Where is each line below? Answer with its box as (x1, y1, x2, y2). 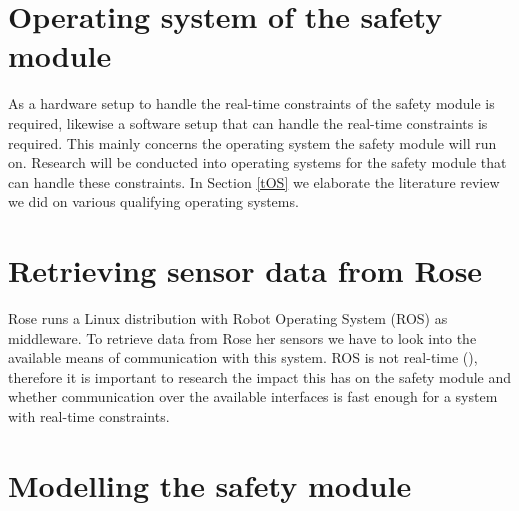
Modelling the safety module (8, 464, 412, 505)
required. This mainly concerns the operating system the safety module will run (8, 132, 497, 153)
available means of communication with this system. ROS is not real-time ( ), (8, 347, 478, 368)
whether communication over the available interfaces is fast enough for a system (8, 386, 498, 407)
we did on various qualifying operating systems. (8, 191, 299, 212)
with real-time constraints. (8, 405, 170, 426)
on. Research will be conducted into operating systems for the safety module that (8, 152, 507, 173)
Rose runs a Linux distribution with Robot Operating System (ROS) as (8, 308, 448, 328)
